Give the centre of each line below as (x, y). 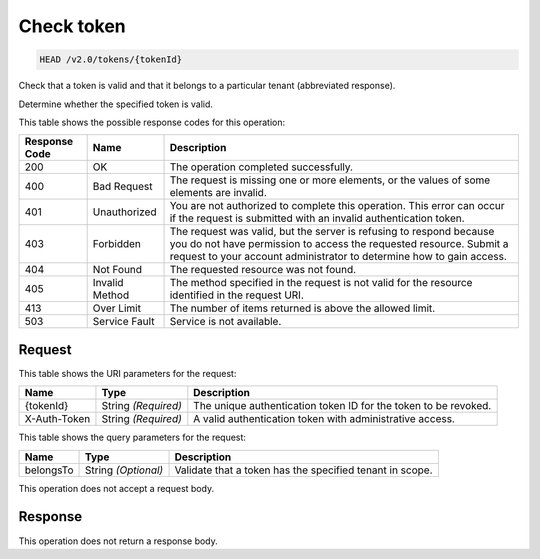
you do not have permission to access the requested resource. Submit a (339, 244)
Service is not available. (225, 322)
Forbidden (117, 244)
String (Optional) (124, 470)
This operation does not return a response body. (118, 541)
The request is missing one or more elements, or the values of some (330, 180)
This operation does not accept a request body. (116, 488)
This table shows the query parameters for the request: (132, 437)
